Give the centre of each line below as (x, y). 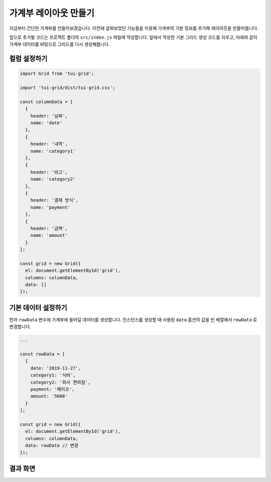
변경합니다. (20, 327)
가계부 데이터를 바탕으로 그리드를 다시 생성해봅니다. (59, 44)
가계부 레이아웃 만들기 (52, 13)
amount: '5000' (49, 396)
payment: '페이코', (52, 389)
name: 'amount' (49, 235)
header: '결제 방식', (54, 200)
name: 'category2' (53, 179)
